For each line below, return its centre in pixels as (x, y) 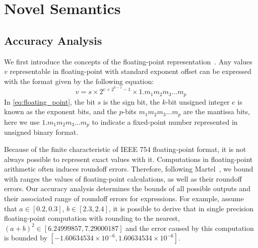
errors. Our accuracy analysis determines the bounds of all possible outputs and (127, 188)
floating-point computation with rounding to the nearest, (92, 218)
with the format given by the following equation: (79, 81)
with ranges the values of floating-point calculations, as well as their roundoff (123, 178)
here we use (22, 121)
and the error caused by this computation (190, 228)
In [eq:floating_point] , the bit (50, 101)
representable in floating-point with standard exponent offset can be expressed (131, 71)
